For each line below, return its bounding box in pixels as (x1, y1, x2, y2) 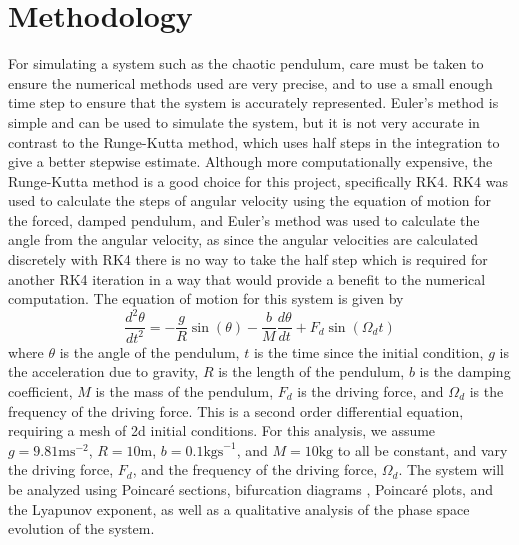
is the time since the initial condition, (253, 341, 484, 362)
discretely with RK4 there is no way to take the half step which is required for (8, 249, 488, 270)
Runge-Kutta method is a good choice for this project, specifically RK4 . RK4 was (8, 170, 508, 191)
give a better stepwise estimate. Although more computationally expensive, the (8, 151, 493, 172)
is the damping (419, 361, 511, 382)
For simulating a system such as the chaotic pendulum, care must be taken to (8, 53, 484, 74)
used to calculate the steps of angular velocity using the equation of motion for (8, 190, 491, 211)
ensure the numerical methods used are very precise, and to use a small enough (8, 72, 493, 93)
